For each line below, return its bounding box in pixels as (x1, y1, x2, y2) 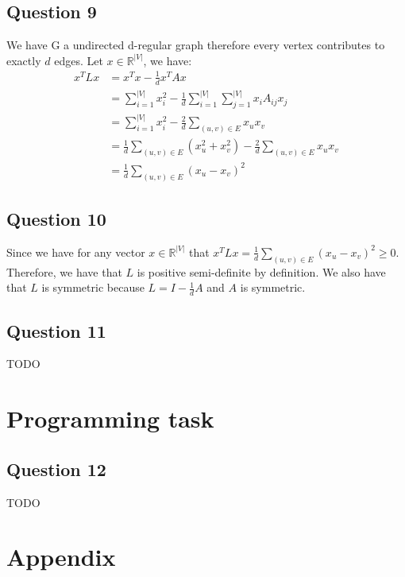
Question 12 (6, 456, 106, 481)
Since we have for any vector (6, 243, 145, 260)
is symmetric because (41, 279, 145, 296)
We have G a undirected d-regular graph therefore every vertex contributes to (6, 37, 385, 53)
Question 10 (6, 207, 106, 231)
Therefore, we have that (6, 263, 122, 280)
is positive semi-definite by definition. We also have (137, 263, 386, 280)
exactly (6, 52, 41, 68)
